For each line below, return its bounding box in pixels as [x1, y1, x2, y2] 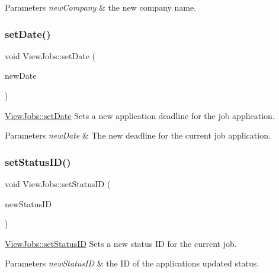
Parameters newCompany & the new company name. [5, 1, 197, 13]
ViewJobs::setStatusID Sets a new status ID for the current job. [5, 237, 237, 249]
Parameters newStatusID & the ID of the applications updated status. [5, 257, 259, 269]
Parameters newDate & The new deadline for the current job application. [5, 129, 271, 142]
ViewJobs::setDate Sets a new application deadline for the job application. [5, 109, 275, 121]
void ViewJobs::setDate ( [5, 49, 95, 62]
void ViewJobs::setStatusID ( [5, 178, 111, 190]
